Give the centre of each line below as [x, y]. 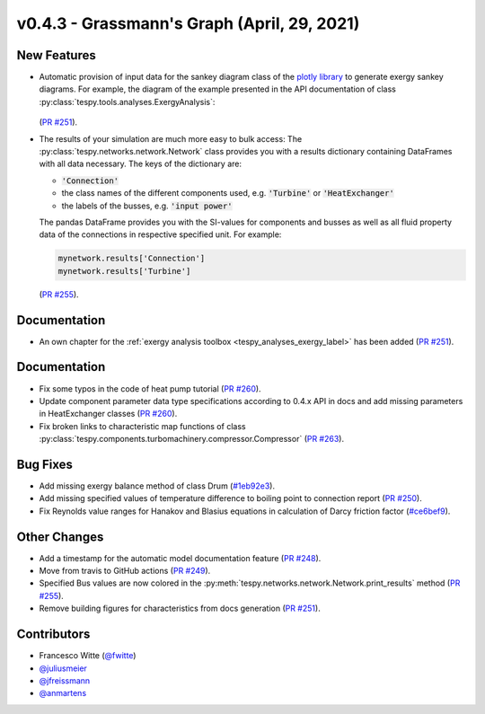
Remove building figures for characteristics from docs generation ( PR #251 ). [180, 608]
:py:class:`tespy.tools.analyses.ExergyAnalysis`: [127, 101]
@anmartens [63, 693]
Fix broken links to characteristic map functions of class [142, 426]
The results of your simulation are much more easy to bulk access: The [171, 138]
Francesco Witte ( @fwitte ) [88, 656]
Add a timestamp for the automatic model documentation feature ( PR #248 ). [180, 558]
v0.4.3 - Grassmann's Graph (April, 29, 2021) [188, 23]
